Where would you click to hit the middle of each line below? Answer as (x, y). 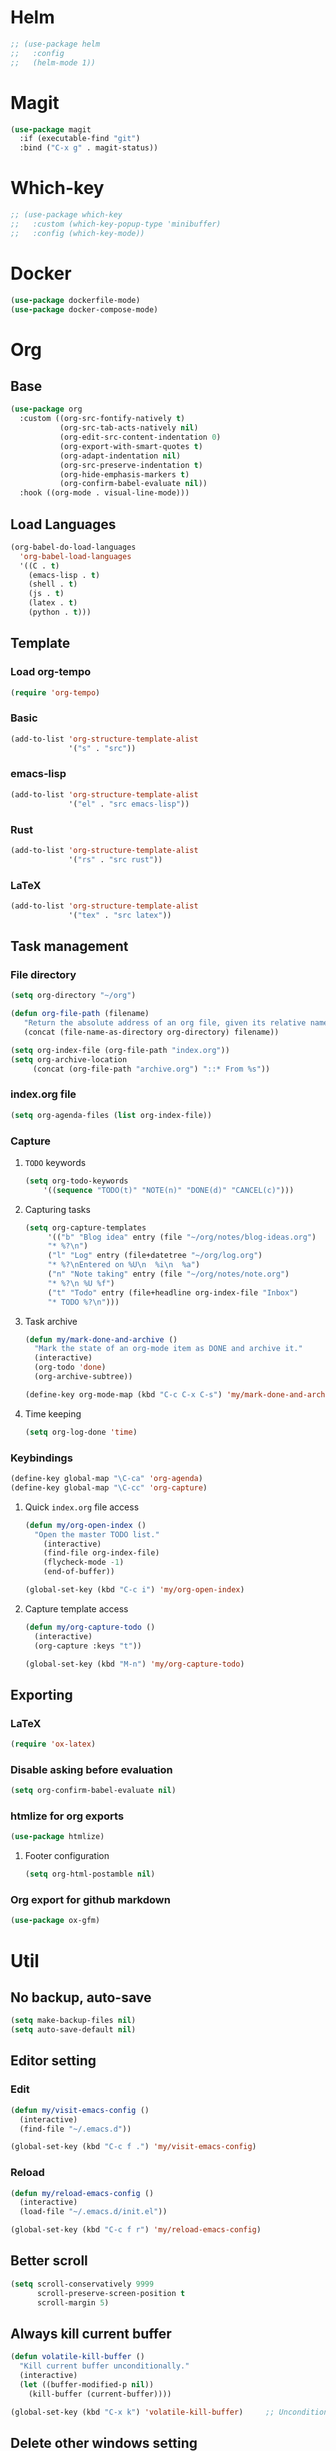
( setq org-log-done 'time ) (81, 1432)
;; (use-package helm (55, 44)
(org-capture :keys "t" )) (88, 1646)
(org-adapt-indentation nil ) (120, 456)
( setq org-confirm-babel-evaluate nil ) (93, 1791)
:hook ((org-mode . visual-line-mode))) (104, 493)
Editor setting (53, 2061)
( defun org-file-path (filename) (80, 1014)
